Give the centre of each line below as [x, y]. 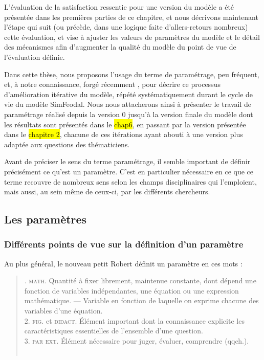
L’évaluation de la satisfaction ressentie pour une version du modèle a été [119, 7]
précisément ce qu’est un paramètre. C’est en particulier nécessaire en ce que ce [129, 171]
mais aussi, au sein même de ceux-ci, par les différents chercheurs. [107, 192]
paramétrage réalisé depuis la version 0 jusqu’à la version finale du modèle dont [129, 114]
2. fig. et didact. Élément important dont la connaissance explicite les [134, 320]
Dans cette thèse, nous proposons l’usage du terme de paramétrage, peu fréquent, [132, 74]
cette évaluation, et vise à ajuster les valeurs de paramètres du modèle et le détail [132, 37]
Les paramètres [46, 219]
